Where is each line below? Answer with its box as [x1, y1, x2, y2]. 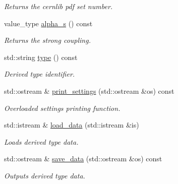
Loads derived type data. [4, 136, 79, 147]
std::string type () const [4, 51, 78, 62]
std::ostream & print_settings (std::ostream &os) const [4, 85, 174, 96]
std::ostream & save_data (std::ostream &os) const [4, 153, 162, 164]
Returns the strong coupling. [4, 35, 91, 45]
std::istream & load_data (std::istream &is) [4, 119, 139, 130]
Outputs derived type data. [4, 170, 85, 180]
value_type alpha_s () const [4, 18, 93, 28]
